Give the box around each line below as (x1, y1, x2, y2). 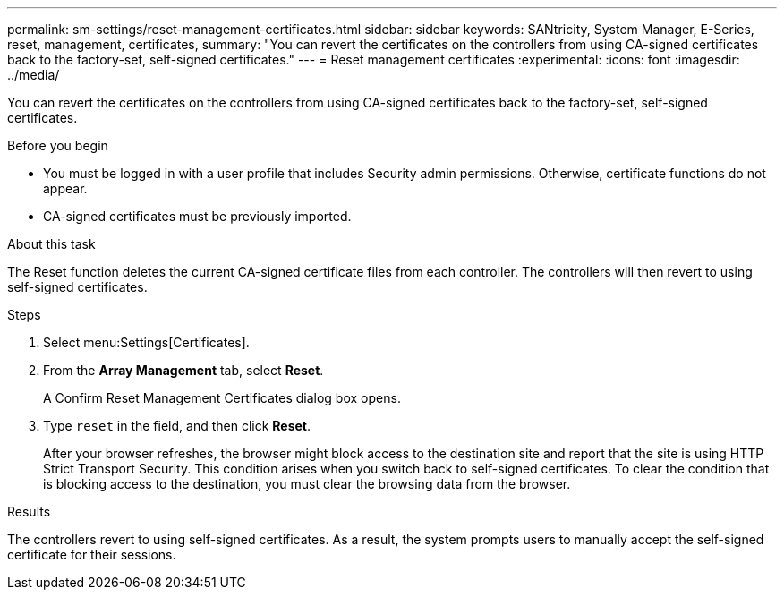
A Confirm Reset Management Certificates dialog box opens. (43, 390, 401, 405)
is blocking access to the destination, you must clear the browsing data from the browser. (43, 476, 571, 491)
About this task (7, 236, 96, 252)
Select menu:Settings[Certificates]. (43, 335, 250, 350)
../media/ (7, 67, 60, 82)
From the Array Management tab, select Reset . (43, 362, 324, 378)
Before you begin (7, 138, 108, 153)
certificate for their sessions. (7, 547, 176, 562)
